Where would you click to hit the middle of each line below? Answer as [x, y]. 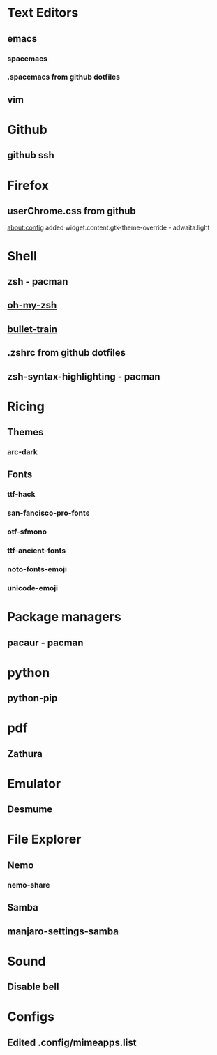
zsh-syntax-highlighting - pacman [84, 376]
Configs [31, 1017]
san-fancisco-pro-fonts [48, 513]
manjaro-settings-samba [63, 931]
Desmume [30, 810]
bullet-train [32, 329]
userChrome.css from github [72, 211]
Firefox [28, 185]
